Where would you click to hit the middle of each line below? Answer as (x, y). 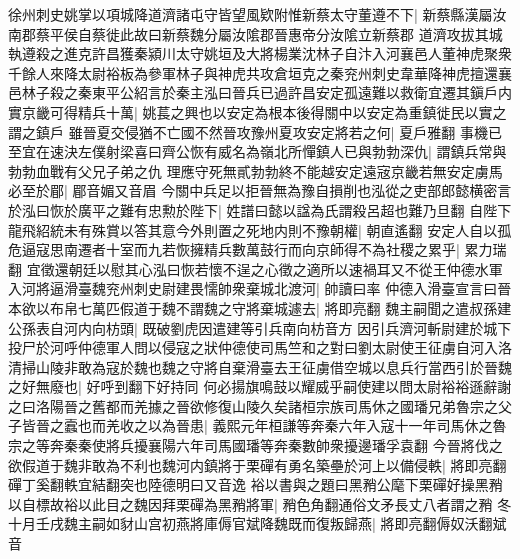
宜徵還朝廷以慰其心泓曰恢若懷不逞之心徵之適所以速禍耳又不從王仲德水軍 (264, 268)
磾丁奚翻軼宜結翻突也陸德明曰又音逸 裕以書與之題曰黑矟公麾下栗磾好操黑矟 (255, 484)
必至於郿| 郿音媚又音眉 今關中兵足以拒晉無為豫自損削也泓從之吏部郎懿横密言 (260, 190)
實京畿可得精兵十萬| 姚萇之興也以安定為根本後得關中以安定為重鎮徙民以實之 (257, 111)
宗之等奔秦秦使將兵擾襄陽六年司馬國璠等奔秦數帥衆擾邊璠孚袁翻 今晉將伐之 (255, 445)
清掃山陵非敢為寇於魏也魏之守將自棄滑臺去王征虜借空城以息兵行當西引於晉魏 (260, 366)
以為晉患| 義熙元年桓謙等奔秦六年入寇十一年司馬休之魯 (327, 425)
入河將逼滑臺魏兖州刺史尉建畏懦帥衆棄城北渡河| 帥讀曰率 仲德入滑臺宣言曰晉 (260, 288)
